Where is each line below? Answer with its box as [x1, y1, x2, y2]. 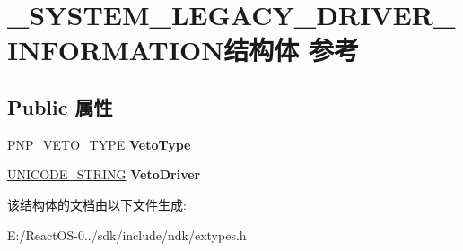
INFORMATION [7, 31, 224, 68]
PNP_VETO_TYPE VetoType [7, 134, 191, 153]
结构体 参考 [223, 31, 360, 68]
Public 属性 [7, 92, 113, 120]
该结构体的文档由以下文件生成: [7, 195, 187, 213]
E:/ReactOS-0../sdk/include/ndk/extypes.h [7, 225, 247, 244]
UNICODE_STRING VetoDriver [7, 165, 201, 184]
